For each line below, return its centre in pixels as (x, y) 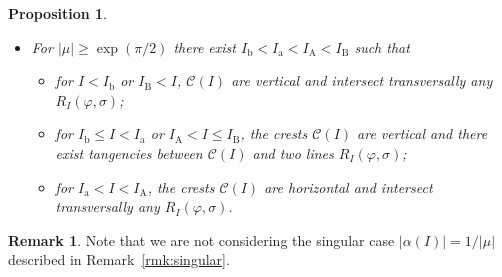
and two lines (293, 152)
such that (382, 46)
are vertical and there (422, 133)
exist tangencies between (129, 152)
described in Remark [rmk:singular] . (119, 259)
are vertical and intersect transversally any (362, 80)
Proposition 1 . (57, 13)
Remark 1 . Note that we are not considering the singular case (201, 239)
